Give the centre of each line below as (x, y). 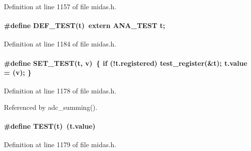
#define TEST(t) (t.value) (50, 126)
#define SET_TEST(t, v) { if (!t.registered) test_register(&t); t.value (126, 63)
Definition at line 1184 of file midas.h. (60, 44)
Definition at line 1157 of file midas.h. (60, 6)
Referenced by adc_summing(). (51, 107)
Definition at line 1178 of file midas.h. (60, 91)
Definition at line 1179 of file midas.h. (60, 144)
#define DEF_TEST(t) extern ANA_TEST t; (84, 25)
